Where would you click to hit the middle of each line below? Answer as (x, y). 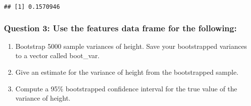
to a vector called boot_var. (57, 55)
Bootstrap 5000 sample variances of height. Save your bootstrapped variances (131, 46)
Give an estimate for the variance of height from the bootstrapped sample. (127, 72)
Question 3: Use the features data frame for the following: (120, 28)
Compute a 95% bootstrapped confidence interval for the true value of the (126, 88)
